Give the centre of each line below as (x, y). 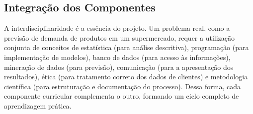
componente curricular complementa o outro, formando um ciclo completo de (122, 96)
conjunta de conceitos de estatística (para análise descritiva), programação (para (126, 47)
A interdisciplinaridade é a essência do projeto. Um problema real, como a (117, 28)
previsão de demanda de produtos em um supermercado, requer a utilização (120, 37)
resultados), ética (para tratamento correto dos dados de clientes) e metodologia (126, 77)
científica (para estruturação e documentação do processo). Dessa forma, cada (122, 86)
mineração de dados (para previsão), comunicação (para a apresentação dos (119, 67)
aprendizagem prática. (38, 105)
